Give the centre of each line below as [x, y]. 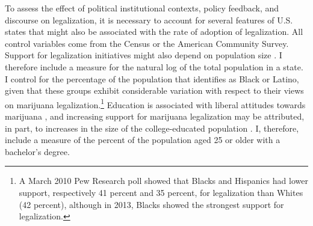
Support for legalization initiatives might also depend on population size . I [144, 55]
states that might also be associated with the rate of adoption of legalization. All [154, 32]
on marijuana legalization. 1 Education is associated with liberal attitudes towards [155, 103]
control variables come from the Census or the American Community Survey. [147, 43]
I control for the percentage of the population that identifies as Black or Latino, [152, 78]
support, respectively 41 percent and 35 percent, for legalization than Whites [161, 192]
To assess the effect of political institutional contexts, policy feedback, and [142, 8]
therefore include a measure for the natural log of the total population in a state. [154, 66]
